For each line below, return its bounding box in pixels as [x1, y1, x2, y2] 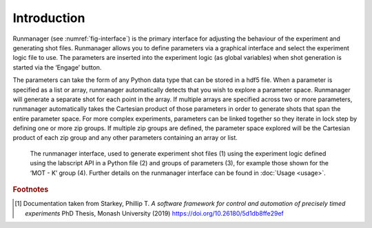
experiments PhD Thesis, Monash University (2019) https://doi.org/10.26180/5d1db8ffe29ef [25, 209, 284, 217]
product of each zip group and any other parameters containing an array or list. [12, 134, 238, 142]
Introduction [12, 10, 85, 25]
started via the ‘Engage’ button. [12, 63, 102, 72]
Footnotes [12, 185, 49, 194]
